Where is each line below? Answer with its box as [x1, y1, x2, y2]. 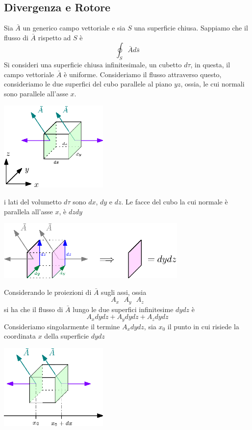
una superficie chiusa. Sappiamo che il [134, 23, 248, 33]
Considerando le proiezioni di [4, 287, 92, 297]
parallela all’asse [4, 206, 53, 216]
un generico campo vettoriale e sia [23, 23, 126, 33]
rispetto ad [38, 32, 71, 42]
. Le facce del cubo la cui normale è [121, 197, 228, 207]
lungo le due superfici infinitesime [73, 304, 174, 314]
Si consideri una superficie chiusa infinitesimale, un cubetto [4, 59, 182, 70]
